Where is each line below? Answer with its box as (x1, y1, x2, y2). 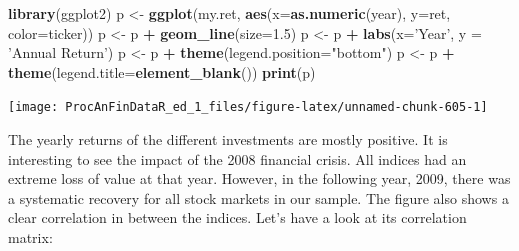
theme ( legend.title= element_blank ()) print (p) (8, 61, 316, 82)
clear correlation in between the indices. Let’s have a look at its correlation (8, 207, 467, 228)
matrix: (8, 227, 53, 247)
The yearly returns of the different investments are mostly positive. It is (8, 129, 448, 150)
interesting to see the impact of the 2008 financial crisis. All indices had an (8, 148, 467, 169)
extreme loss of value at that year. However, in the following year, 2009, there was (8, 168, 511, 189)
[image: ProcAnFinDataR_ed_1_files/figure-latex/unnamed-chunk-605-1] (8, 100, 488, 115)
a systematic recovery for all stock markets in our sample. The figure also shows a (8, 187, 509, 208)
